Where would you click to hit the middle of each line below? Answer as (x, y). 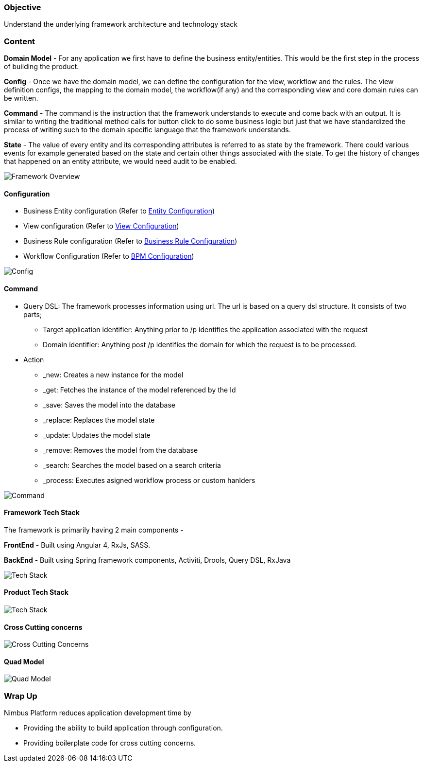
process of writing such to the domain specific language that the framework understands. (147, 130)
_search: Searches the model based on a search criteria (132, 465)
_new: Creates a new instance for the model (113, 374)
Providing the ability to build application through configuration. (123, 728)
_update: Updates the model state (97, 435)
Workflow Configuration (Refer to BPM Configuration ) (109, 256)
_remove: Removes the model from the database (120, 450)
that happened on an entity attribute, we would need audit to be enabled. (120, 161)
